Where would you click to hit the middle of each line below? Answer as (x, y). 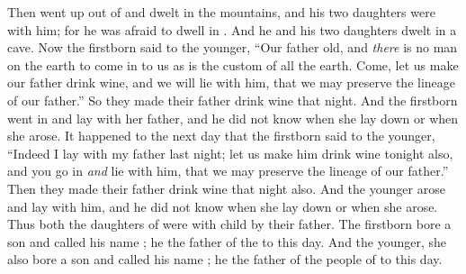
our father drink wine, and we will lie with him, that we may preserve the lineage (232, 82)
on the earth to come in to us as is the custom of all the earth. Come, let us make (233, 64)
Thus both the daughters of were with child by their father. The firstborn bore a (229, 224)
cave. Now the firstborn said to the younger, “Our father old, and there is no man (233, 47)
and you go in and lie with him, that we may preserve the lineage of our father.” (228, 171)
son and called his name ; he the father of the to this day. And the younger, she (227, 241)
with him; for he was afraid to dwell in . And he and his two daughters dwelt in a (232, 29)
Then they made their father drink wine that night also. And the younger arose (226, 188)
